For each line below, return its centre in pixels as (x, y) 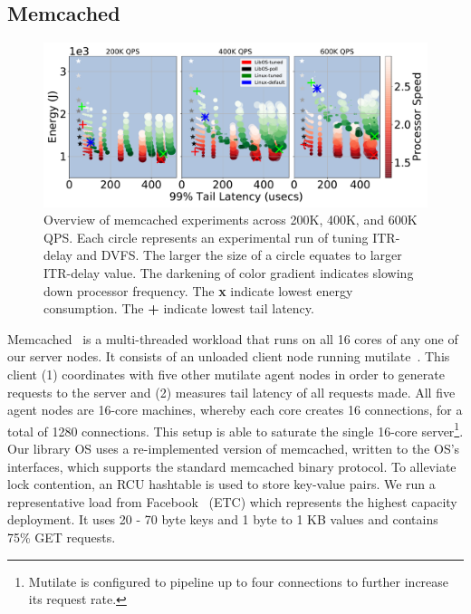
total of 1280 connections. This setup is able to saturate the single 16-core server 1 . (235, 429)
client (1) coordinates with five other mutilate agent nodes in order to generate (226, 374)
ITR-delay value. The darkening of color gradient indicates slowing (229, 272)
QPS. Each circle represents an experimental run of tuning (206, 237)
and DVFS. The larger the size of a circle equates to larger (239, 255)
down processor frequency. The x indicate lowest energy (198, 290)
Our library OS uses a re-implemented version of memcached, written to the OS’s (234, 448)
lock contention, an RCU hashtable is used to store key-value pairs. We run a (221, 484)
